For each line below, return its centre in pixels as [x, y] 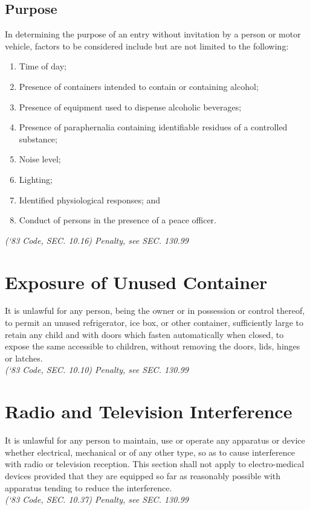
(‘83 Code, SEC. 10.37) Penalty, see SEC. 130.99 [97, 499]
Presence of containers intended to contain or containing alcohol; [139, 86]
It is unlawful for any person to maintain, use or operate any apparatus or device [155, 440]
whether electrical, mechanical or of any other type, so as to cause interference [150, 452]
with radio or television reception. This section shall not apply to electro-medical [155, 464]
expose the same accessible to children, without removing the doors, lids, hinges [153, 346]
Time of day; [43, 66]
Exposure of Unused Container [136, 282]
